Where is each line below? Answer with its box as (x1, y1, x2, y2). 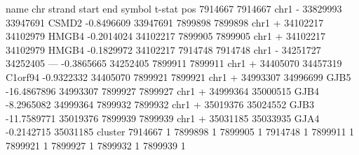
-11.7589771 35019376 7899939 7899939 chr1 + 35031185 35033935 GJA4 (6, 110, 320, 125)
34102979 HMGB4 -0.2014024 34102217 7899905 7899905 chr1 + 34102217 (6, 29, 326, 43)
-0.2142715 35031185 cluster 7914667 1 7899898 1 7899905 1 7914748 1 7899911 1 (6, 124, 355, 139)
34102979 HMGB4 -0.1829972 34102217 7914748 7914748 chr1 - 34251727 (6, 42, 321, 57)
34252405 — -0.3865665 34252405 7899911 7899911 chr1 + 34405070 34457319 (6, 56, 342, 71)
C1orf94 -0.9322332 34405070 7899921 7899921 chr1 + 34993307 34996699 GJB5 (6, 69, 351, 84)
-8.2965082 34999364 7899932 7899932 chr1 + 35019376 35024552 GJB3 (6, 97, 314, 112)
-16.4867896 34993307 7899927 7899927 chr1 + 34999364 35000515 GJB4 (6, 83, 319, 98)
